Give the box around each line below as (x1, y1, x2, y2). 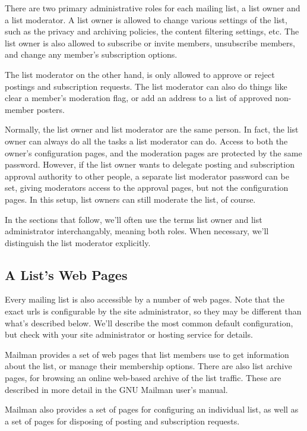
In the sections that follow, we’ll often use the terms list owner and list (5, 213, 262, 225)
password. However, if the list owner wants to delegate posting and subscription (5, 158, 295, 171)
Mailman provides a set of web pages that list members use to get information (5, 348, 289, 360)
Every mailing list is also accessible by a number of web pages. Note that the (5, 293, 284, 306)
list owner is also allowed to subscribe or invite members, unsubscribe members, (5, 36, 295, 49)
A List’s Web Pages (5, 265, 128, 284)
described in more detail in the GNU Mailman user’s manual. (5, 383, 228, 395)
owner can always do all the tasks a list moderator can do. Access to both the (5, 134, 288, 147)
